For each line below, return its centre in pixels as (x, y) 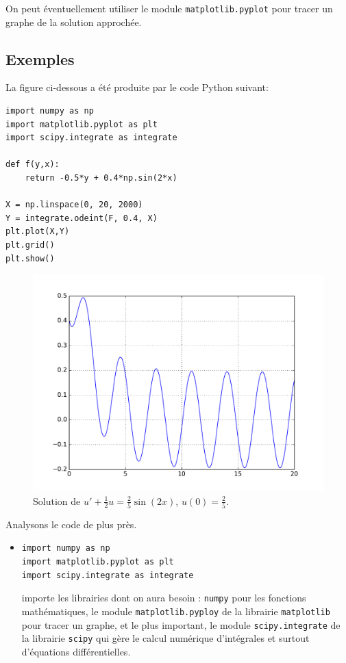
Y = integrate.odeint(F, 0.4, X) (82, 218)
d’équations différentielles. (76, 651)
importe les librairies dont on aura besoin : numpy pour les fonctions (164, 598)
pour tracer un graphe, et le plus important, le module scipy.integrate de (181, 624)
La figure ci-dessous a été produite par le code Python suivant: (137, 87)
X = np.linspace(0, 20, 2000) (74, 205)
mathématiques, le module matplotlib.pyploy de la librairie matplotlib (176, 611)
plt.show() (30, 258)
